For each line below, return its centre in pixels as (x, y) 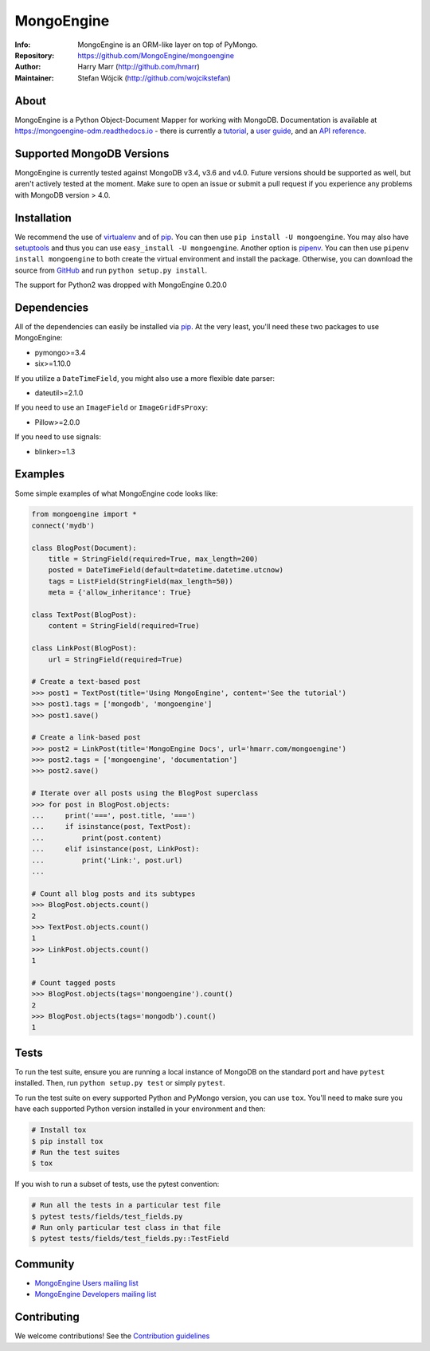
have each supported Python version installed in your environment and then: (140, 1109)
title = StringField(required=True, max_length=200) (153, 559)
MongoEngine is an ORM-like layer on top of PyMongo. (168, 45)
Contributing (47, 1317)
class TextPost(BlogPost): (84, 615)
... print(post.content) (97, 838)
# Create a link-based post (86, 738)
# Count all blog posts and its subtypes (113, 893)
